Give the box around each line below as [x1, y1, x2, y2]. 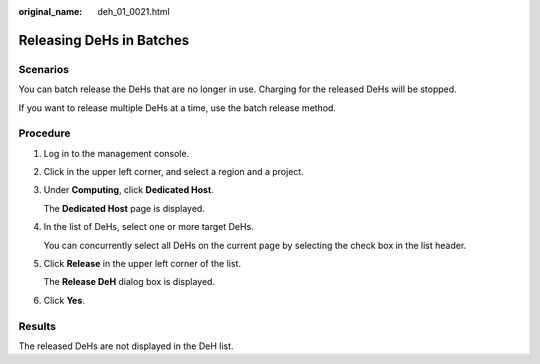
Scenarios [18, 62, 70, 76]
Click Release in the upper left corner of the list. [43, 258, 242, 270]
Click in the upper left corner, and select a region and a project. [43, 166, 304, 178]
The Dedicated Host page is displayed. [43, 202, 205, 214]
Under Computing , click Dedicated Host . [43, 184, 214, 196]
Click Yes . [43, 294, 85, 306]
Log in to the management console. [43, 147, 190, 159]
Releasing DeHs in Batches [18, 31, 190, 49]
